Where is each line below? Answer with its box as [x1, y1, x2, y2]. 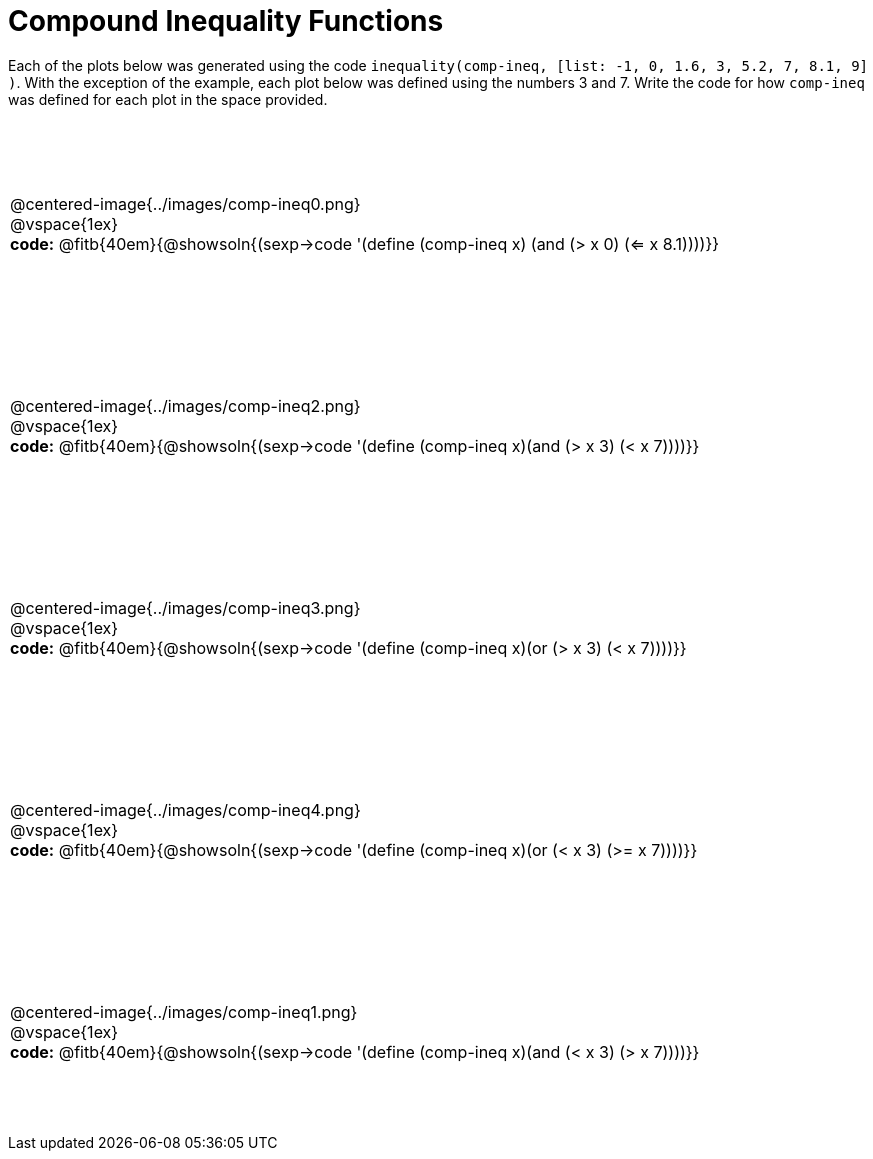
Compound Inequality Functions [8, 4, 444, 38]
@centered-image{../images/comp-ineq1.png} [10, 1001, 358, 1022]
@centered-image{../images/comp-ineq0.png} [10, 193, 361, 214]
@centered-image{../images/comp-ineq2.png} [10, 395, 361, 416]
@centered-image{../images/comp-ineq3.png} [10, 597, 361, 618]
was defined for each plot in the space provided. [8, 90, 328, 108]
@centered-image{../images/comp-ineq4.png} [10, 799, 361, 820]
